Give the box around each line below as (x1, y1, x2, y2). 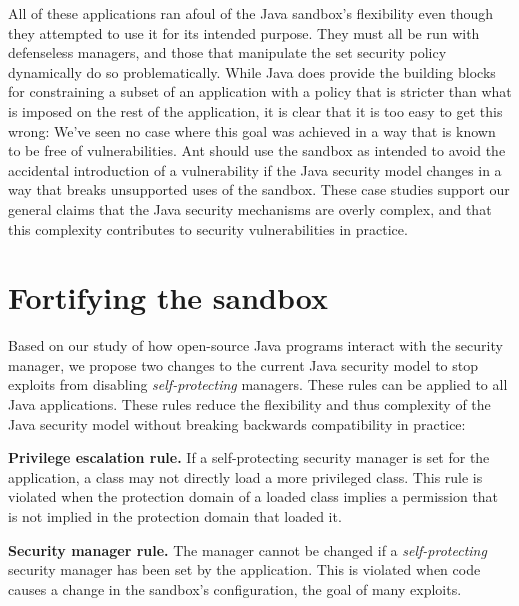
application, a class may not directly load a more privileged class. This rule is (8, 466, 483, 487)
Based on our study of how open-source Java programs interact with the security (8, 335, 503, 356)
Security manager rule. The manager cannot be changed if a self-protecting (8, 539, 487, 560)
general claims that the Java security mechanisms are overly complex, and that (8, 198, 492, 219)
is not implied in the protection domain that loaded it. (8, 506, 342, 526)
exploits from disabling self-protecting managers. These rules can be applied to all (8, 374, 508, 395)
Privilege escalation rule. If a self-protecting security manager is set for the (8, 447, 490, 468)
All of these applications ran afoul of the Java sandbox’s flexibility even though (8, 3, 494, 23)
